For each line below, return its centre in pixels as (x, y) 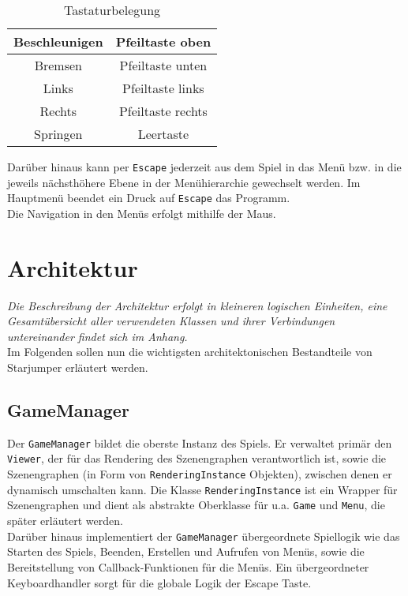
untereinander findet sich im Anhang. (97, 336)
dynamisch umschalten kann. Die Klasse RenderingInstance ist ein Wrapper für (202, 489)
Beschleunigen (58, 41)
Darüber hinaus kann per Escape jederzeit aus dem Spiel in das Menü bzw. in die (204, 167)
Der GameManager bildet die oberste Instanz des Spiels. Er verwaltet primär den (200, 442)
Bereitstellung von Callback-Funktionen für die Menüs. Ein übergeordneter (188, 566)
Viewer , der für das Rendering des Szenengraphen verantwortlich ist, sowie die (197, 458)
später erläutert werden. (65, 521)
